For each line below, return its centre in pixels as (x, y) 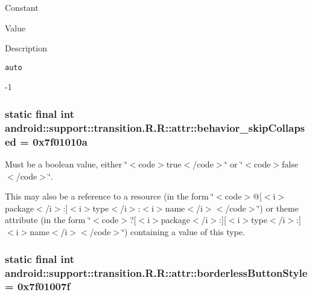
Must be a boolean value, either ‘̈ (66, 164)
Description (26, 48)
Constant (22, 7)
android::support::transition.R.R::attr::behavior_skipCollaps (155, 127)
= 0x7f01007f (38, 286)
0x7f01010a (60, 141)
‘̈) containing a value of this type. (183, 232)
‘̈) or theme (278, 208)
